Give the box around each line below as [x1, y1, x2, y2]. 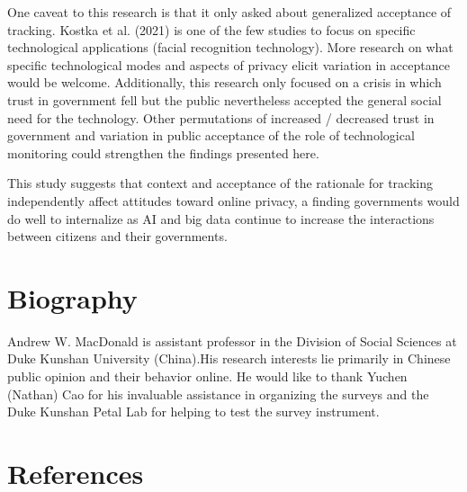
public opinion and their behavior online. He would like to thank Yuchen [7, 367, 408, 386]
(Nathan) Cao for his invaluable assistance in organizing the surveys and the [7, 384, 429, 403]
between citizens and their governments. [7, 227, 228, 246]
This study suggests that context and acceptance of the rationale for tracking [7, 174, 433, 192]
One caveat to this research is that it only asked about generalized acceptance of [7, 3, 452, 21]
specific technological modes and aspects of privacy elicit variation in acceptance [7, 55, 450, 74]
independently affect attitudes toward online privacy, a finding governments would [7, 191, 460, 210]
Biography [7, 279, 138, 316]
